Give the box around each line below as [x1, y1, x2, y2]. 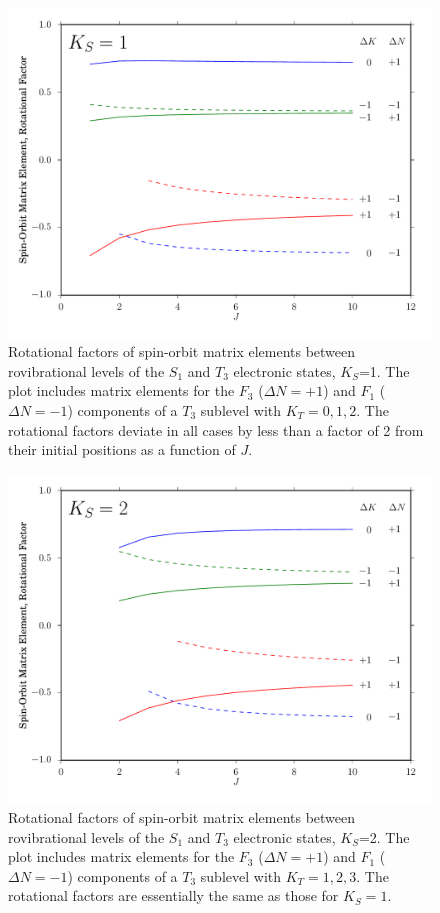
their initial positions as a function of [8, 439, 236, 460]
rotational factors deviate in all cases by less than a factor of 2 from [8, 419, 424, 440]
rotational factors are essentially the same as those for [8, 885, 339, 906]
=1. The [358, 360, 410, 381]
